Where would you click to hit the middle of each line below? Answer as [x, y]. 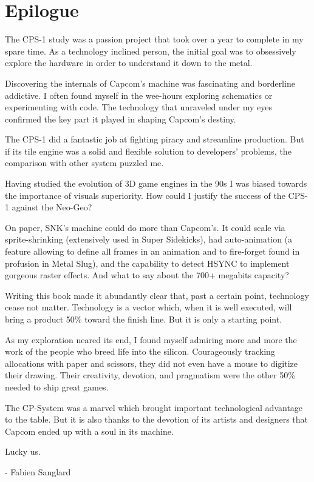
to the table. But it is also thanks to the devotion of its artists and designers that [157, 419]
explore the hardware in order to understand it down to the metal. [129, 63]
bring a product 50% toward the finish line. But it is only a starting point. [144, 319]
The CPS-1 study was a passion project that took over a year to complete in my [154, 39]
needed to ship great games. [57, 387]
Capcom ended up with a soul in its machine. [89, 431]
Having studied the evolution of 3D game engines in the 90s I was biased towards [156, 183]
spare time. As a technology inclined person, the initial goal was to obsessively [151, 51]
